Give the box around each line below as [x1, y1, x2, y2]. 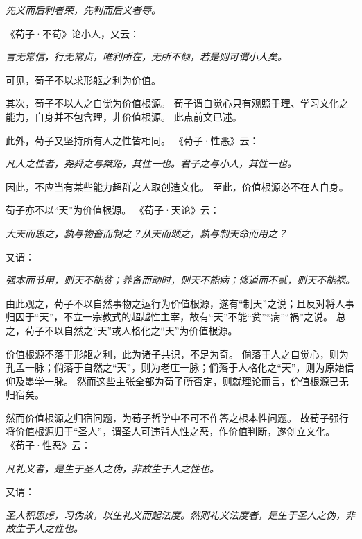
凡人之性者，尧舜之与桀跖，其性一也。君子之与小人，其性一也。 [6, 156, 297, 171]
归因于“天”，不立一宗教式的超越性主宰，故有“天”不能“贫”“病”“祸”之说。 [6, 309, 334, 324]
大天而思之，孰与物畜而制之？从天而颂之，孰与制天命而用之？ [6, 225, 287, 240]
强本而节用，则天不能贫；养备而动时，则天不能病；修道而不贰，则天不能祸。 [6, 273, 355, 287]
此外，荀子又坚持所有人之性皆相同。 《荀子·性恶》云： [6, 132, 259, 147]
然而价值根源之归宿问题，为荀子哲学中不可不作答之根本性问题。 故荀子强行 [6, 410, 349, 425]
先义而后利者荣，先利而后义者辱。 [6, 3, 161, 17]
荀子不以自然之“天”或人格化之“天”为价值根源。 [24, 323, 238, 337]
